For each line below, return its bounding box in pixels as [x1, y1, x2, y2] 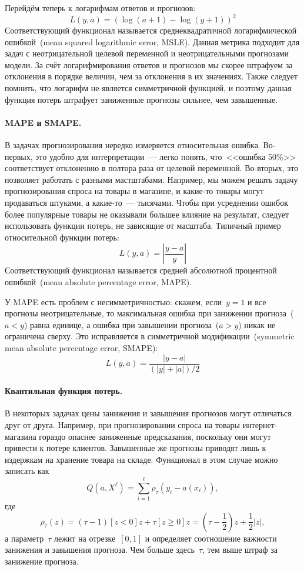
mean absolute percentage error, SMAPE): [5, 341, 158, 353]
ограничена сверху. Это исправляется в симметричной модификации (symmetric [5, 330, 295, 342]
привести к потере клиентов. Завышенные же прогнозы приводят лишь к [5, 442, 266, 454]
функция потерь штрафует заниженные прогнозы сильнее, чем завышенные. [5, 93, 278, 105]
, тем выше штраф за [202, 543, 278, 556]
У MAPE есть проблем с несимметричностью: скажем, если [5, 295, 222, 308]
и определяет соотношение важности [145, 532, 277, 544]
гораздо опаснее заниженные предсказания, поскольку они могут [39, 430, 271, 442]
